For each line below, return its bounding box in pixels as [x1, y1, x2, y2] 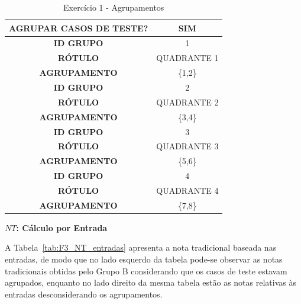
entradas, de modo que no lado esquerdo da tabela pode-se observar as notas [5, 253, 283, 265]
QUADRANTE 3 [156, 140, 219, 152]
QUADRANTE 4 [156, 184, 219, 196]
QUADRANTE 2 [156, 95, 219, 108]
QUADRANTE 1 [156, 52, 219, 64]
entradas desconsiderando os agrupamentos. [5, 287, 163, 300]
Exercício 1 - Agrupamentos [63, 1, 164, 13]
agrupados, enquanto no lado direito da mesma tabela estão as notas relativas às [5, 276, 296, 289]
